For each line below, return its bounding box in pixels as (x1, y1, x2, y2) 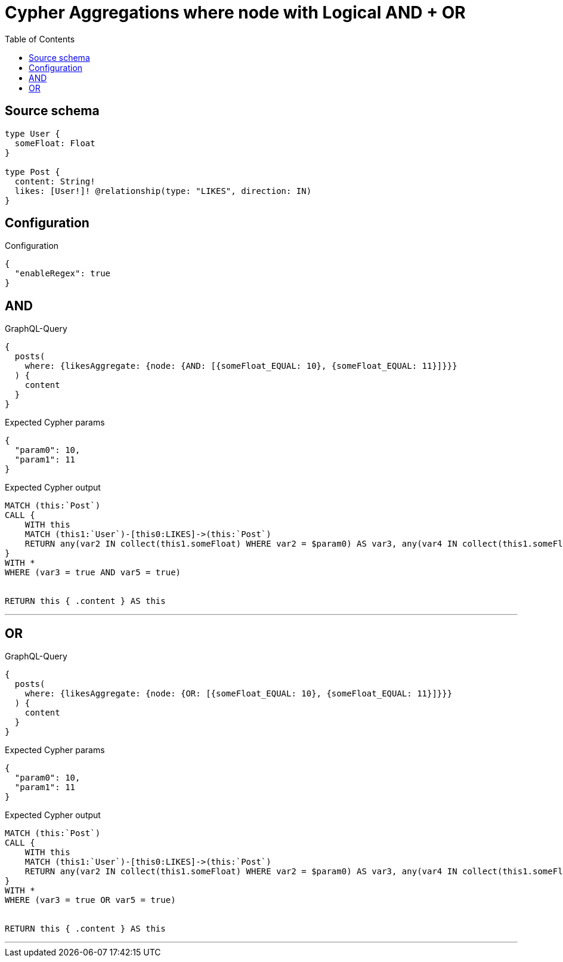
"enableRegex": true (14, 269, 111, 279)
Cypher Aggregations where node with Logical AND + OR (5, 2, 466, 23)
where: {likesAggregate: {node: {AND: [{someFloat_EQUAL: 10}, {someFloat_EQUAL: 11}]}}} (24, 361, 457, 371)
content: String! (14, 176, 95, 186)
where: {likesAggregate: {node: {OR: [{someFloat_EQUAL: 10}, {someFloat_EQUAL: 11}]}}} (24, 689, 453, 699)
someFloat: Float (14, 138, 95, 148)
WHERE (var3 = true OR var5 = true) (5, 895, 176, 905)
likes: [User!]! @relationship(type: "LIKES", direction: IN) (14, 186, 312, 196)
